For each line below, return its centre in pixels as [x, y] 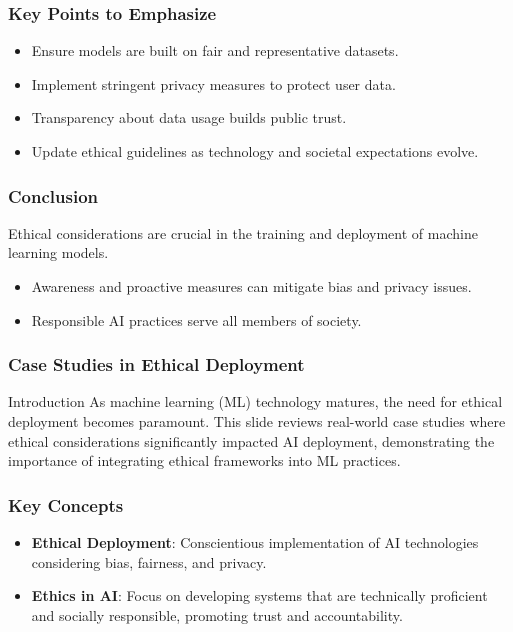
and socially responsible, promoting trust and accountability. [217, 614]
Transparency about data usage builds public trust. [189, 117]
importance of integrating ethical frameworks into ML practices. [204, 460]
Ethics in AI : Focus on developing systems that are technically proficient [259, 595]
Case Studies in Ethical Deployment [156, 364]
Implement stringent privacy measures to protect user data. [213, 83]
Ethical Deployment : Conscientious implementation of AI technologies [255, 542]
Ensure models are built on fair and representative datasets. [215, 50]
